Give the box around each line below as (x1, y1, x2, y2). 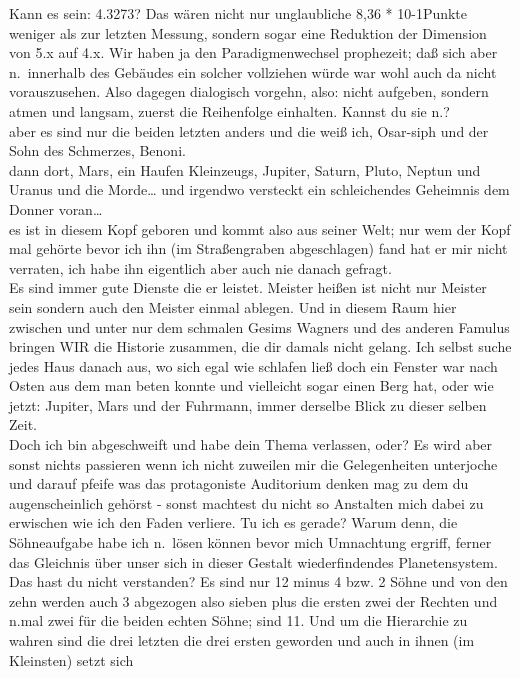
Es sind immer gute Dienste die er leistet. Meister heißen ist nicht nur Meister (9, 277, 487, 298)
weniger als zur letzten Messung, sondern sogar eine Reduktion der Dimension (9, 22, 487, 43)
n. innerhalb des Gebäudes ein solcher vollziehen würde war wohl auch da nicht (9, 61, 497, 82)
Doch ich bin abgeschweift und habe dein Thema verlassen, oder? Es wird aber (9, 434, 493, 455)
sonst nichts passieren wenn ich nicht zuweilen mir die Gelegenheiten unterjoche (9, 453, 498, 474)
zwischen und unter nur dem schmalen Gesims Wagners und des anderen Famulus (9, 316, 510, 337)
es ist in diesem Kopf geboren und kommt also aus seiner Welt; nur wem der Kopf (9, 218, 511, 239)
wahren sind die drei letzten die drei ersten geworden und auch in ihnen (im (9, 630, 475, 650)
